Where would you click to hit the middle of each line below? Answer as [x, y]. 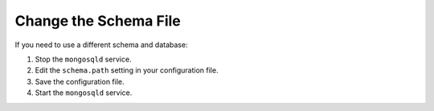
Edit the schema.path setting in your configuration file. [127, 70]
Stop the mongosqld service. [83, 59]
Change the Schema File [98, 21]
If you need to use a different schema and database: [101, 45]
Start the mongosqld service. [84, 93]
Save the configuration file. [80, 81]
